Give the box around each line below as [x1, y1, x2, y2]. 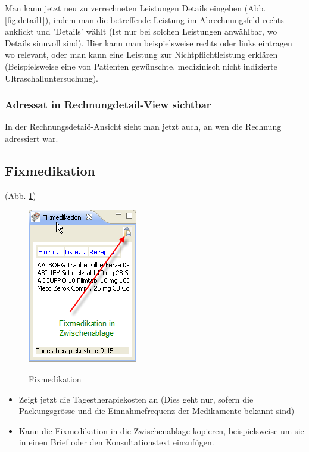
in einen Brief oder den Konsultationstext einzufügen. [18, 436, 214, 448]
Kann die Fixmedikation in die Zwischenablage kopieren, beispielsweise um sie [18, 424, 304, 437]
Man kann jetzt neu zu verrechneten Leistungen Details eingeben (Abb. [5, 2, 266, 14]
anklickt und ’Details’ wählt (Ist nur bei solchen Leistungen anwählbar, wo [5, 25, 277, 38]
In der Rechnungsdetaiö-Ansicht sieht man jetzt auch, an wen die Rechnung [5, 120, 282, 133]
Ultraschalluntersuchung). [5, 71, 98, 84]
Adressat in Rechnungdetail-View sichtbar [5, 97, 211, 112]
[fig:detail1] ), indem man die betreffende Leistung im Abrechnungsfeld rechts [5, 13, 284, 26]
